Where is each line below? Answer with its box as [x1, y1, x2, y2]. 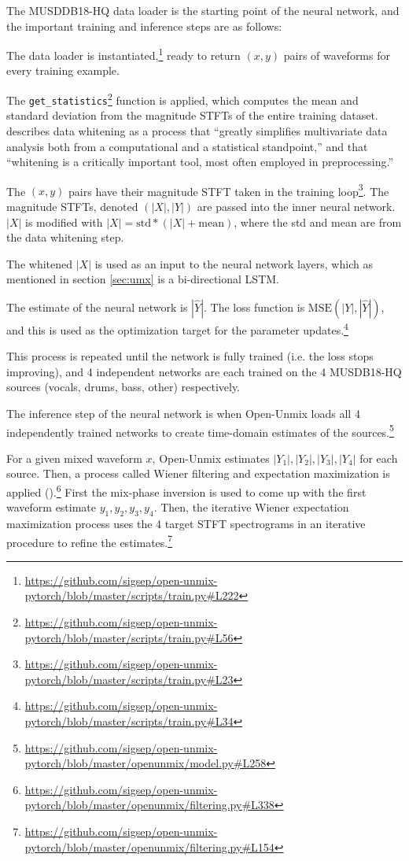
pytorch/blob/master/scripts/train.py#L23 [24, 671, 234, 687]
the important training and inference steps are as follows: [6, 17, 282, 34]
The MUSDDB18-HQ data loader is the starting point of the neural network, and [6, 2, 400, 18]
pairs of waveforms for [283, 46, 390, 63]
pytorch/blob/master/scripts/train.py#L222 [24, 587, 239, 604]
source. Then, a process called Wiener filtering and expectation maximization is [6, 465, 390, 482]
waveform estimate [6, 499, 97, 515]
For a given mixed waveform [6, 449, 142, 466]
